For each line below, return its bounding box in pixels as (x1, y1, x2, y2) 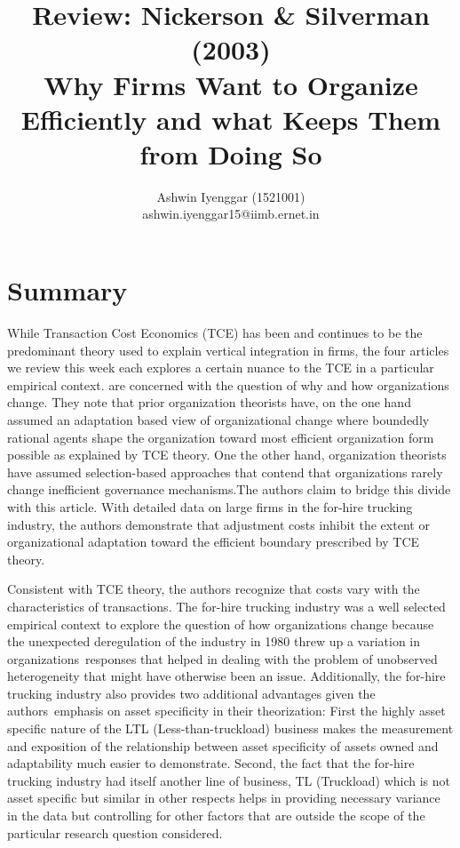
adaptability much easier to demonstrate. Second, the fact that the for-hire (7, 754, 415, 772)
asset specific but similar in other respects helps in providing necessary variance (7, 788, 440, 807)
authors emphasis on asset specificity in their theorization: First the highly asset (7, 701, 446, 720)
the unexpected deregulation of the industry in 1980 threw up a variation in (7, 632, 421, 651)
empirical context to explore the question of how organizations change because (7, 614, 434, 633)
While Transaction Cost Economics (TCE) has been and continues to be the (7, 324, 423, 341)
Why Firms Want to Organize (44, 66, 418, 102)
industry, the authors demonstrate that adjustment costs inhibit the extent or (7, 515, 430, 533)
